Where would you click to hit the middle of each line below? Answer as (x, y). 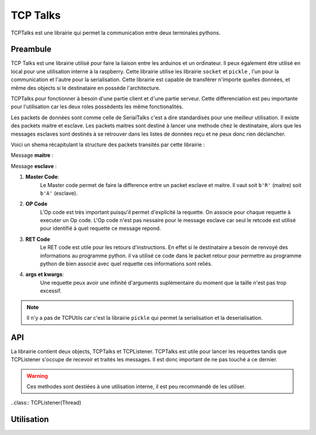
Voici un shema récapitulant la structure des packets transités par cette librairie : (108, 144)
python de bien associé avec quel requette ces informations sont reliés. (126, 264)
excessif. (51, 291)
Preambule (31, 49)
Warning (37, 376)
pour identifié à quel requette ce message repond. (100, 229)
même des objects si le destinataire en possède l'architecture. (86, 88)
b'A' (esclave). (59, 193)
